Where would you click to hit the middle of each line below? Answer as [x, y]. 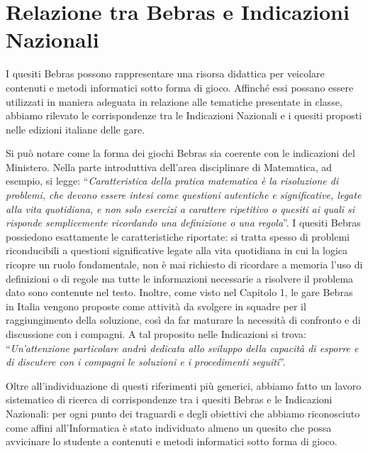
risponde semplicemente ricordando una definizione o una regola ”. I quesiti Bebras [183, 223]
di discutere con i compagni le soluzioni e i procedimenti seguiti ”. [146, 362]
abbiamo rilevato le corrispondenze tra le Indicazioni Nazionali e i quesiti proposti [184, 115]
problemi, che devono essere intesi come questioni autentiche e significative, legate [184, 195]
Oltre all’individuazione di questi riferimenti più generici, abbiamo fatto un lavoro [184, 385]
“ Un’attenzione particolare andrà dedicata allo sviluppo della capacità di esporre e [182, 348]
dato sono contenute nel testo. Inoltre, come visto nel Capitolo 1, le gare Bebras [179, 292]
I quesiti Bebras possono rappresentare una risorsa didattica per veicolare [165, 73]
